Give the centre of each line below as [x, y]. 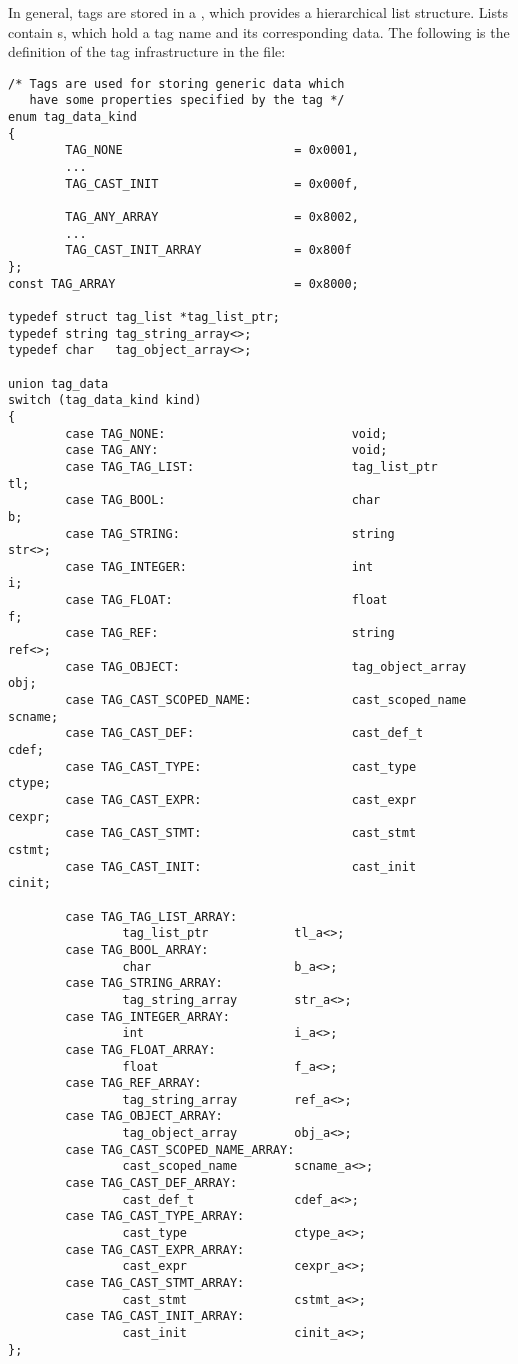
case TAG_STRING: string [230, 533]
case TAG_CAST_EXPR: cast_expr [241, 800]
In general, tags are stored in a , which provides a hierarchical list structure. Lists [258, 12]
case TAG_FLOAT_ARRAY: [140, 1049]
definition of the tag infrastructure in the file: [147, 51]
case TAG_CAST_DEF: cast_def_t [244, 733]
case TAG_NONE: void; [226, 433]
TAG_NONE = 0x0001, [212, 150]
